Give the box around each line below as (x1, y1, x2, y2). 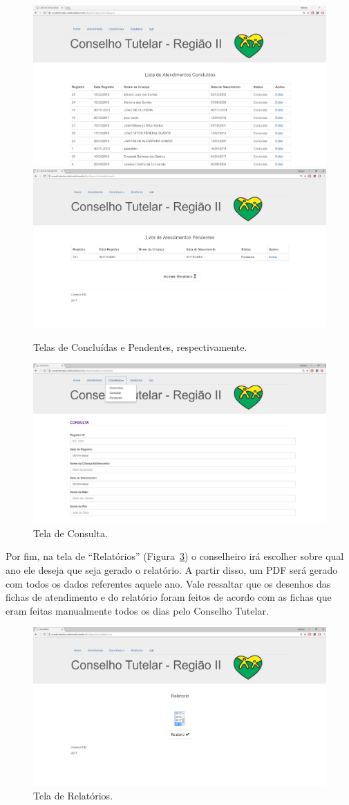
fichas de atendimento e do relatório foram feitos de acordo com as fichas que (6, 590, 332, 604)
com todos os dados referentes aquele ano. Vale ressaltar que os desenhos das (6, 576, 331, 590)
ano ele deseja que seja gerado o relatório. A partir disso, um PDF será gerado (6, 563, 338, 577)
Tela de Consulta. (33, 525, 108, 540)
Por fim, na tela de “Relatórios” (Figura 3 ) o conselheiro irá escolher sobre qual (6, 549, 344, 563)
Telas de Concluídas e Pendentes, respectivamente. (33, 339, 247, 354)
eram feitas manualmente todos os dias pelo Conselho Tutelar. (6, 603, 269, 617)
